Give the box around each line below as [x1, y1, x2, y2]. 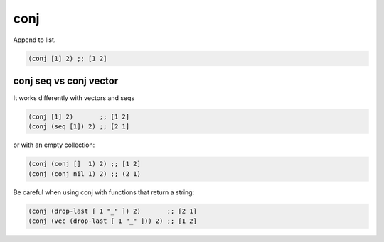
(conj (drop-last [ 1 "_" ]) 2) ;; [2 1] [28, 207, 197, 215]
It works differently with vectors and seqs [13, 94, 135, 102]
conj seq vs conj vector [13, 75, 119, 87]
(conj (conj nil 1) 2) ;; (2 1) [28, 170, 142, 177]
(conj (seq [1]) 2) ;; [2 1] [28, 123, 130, 131]
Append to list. [13, 35, 56, 44]
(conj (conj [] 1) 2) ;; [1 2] [28, 160, 142, 168]
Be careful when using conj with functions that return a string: [13, 188, 195, 197]
